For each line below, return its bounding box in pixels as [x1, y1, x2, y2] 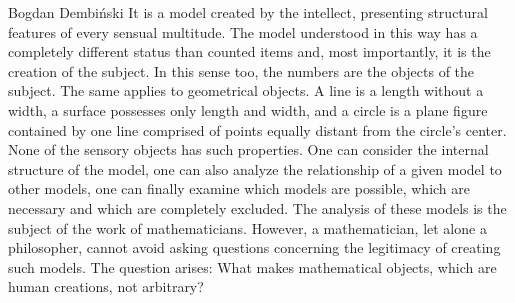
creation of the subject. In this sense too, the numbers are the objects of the [8, 60, 475, 81]
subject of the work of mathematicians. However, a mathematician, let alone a [8, 217, 487, 238]
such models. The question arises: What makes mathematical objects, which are [8, 256, 497, 277]
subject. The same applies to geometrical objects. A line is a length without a [8, 80, 484, 101]
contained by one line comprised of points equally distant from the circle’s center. [8, 119, 507, 140]
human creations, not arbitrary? [8, 276, 204, 297]
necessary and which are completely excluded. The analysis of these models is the [8, 197, 507, 218]
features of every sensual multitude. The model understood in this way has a [8, 21, 478, 42]
